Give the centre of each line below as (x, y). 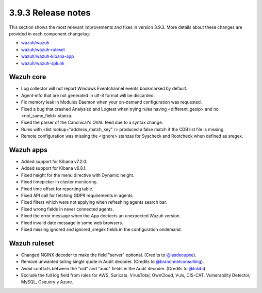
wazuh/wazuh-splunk (43, 63)
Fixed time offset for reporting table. (57, 189)
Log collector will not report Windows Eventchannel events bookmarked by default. (104, 89)
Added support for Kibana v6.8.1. (54, 168)
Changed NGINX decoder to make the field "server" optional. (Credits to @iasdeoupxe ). (109, 255)
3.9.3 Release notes (50, 13)
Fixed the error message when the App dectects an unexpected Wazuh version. (101, 216)
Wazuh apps (28, 150)
